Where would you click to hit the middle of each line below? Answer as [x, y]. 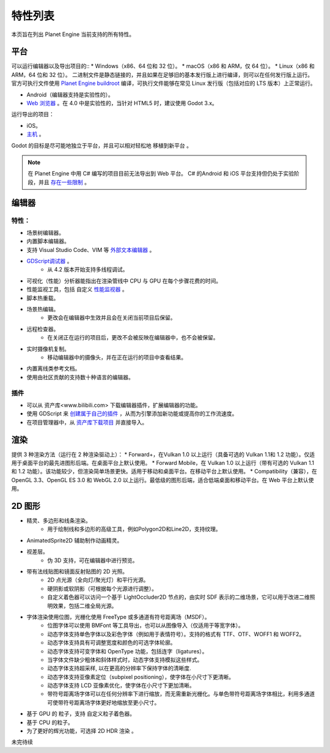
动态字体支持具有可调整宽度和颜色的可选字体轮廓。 [112, 643]
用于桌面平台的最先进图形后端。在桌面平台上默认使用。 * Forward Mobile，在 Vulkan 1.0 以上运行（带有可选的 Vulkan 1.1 [163, 462]
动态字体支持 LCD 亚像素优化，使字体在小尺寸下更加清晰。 [121, 686]
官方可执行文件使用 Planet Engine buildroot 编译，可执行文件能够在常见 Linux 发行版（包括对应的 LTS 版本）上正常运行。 [163, 83]
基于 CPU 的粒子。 [50, 722]
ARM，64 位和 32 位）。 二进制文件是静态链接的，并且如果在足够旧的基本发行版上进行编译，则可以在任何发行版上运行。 [162, 75]
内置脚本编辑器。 [48, 241]
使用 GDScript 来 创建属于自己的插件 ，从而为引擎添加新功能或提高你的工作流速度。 [132, 414]
